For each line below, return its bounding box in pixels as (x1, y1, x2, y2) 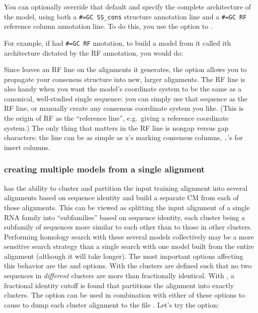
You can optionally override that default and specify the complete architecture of (4, 1, 251, 11)
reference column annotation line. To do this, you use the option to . (4, 21, 213, 31)
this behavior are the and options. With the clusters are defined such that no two (4, 260, 252, 271)
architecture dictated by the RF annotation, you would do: (4, 47, 183, 58)
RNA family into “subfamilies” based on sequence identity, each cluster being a (4, 212, 245, 222)
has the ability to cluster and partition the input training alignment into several (4, 182, 248, 193)
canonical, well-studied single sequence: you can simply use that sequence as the (4, 93, 248, 103)
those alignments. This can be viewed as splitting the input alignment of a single (4, 202, 250, 212)
